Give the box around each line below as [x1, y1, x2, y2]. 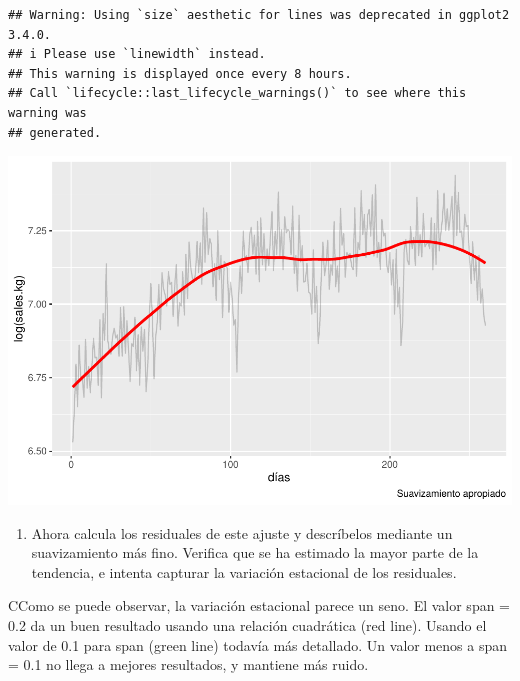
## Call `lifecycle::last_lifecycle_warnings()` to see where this [8, 86, 467, 101]
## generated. [8, 125, 102, 140]
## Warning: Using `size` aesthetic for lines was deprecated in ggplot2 [8, 8, 510, 22]
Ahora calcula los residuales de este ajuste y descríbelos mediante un [31, 522, 453, 543]
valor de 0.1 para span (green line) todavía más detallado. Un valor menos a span [8, 634, 508, 655]
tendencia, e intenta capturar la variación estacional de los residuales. [31, 561, 457, 582]
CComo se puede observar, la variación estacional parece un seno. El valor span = [8, 595, 511, 616]
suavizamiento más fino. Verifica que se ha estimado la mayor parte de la [31, 542, 479, 563]
